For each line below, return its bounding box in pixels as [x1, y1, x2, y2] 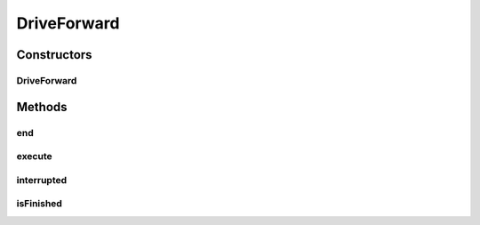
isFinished [16, 197, 62, 210]
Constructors [16, 47, 92, 62]
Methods [16, 99, 68, 115]
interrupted [16, 173, 68, 186]
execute [16, 150, 52, 163]
